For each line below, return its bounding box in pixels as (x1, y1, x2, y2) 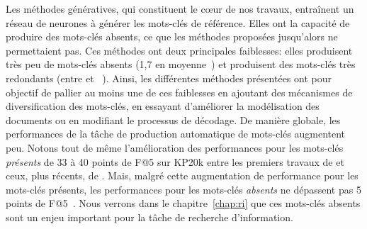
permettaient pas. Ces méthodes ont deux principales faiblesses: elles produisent (6, 43, 353, 57)
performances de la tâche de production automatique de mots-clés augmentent (6, 126, 346, 141)
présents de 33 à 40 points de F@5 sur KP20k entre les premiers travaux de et (6, 154, 344, 169)
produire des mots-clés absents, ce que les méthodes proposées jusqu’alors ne (6, 29, 338, 44)
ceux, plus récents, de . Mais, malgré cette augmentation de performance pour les (6, 168, 358, 183)
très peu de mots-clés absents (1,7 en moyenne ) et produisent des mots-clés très (6, 57, 356, 72)
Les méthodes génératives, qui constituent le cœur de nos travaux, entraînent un (6, 1, 354, 16)
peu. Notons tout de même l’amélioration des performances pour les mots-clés (6, 140, 344, 155)
